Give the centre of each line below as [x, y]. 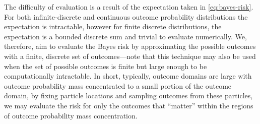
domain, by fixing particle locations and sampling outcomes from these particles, [128, 96]
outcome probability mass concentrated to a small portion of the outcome [118, 85]
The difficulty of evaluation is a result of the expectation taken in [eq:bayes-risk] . [129, 7]
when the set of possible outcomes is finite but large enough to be [106, 66]
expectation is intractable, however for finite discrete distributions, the [113, 26]
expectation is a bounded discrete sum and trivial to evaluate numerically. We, [125, 36]
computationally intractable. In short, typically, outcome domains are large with [128, 76]
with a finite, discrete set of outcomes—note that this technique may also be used [130, 56]
